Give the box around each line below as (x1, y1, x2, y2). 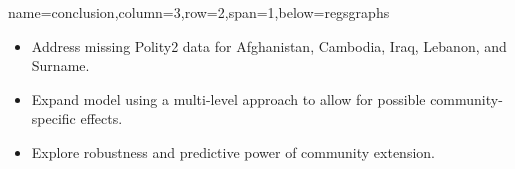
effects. (80, 108, 123, 129)
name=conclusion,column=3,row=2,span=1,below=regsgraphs (8, 2, 390, 22)
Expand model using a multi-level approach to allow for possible (31, 88, 426, 109)
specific (31, 108, 76, 129)
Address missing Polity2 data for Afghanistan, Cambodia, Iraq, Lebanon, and (31, 35, 507, 56)
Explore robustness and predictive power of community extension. (31, 141, 435, 162)
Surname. (31, 55, 90, 76)
